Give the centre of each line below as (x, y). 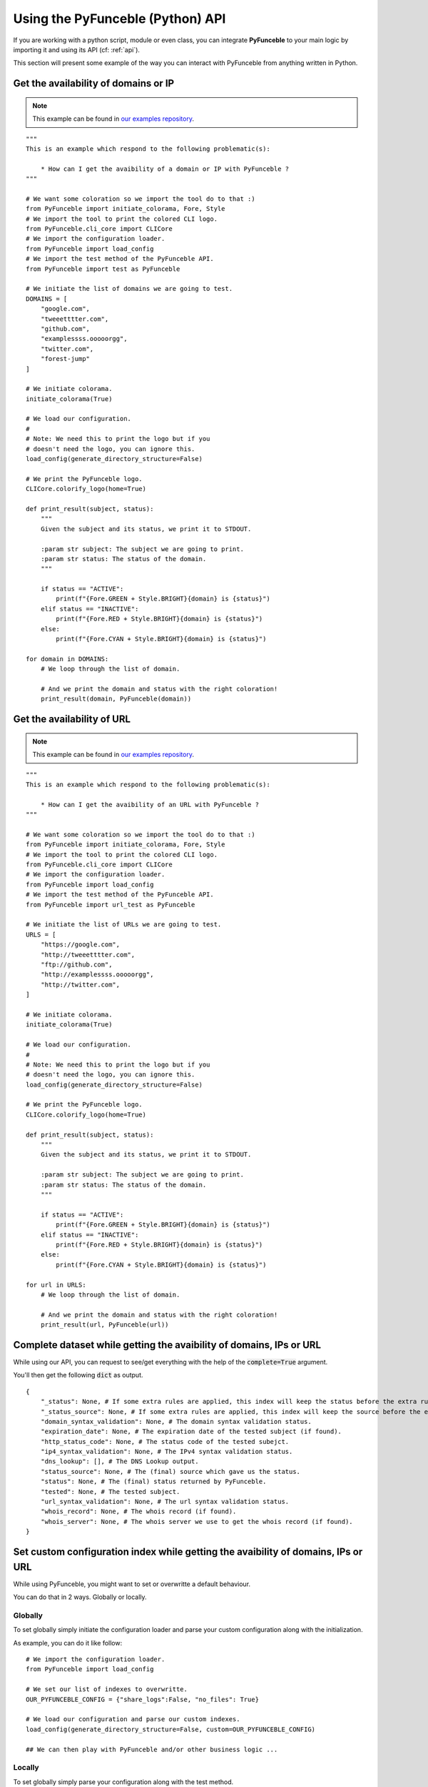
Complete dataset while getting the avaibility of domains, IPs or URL (167, 1345)
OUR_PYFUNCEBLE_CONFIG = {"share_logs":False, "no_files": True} (143, 1699)
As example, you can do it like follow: (68, 1643)
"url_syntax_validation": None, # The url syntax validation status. (165, 1502)
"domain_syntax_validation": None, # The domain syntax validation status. (176, 1421)
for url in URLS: (56, 1284)
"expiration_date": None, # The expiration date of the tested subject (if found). (191, 1432)
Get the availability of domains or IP (94, 83)
